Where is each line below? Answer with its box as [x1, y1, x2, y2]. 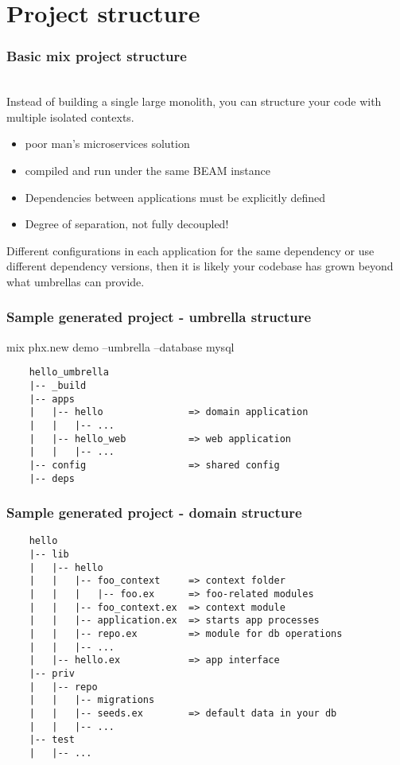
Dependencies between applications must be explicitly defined [25, 188, 326, 205]
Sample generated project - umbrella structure [6, 307, 312, 327]
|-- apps [29, 393, 75, 405]
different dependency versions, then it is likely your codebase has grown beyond [6, 258, 394, 274]
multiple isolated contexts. [6, 108, 134, 125]
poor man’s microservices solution [25, 135, 190, 152]
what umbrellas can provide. [6, 273, 145, 289]
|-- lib [29, 549, 69, 561]
